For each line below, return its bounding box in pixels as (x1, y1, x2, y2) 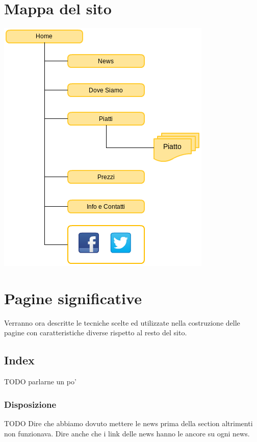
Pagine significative (4, 287, 142, 308)
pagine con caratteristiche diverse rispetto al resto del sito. (4, 327, 187, 338)
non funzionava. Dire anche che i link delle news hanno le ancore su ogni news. (4, 428, 250, 438)
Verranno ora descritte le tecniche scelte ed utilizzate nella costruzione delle (4, 317, 240, 328)
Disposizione (4, 398, 57, 410)
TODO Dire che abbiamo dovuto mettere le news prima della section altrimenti (4, 418, 253, 429)
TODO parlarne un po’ (4, 376, 76, 387)
